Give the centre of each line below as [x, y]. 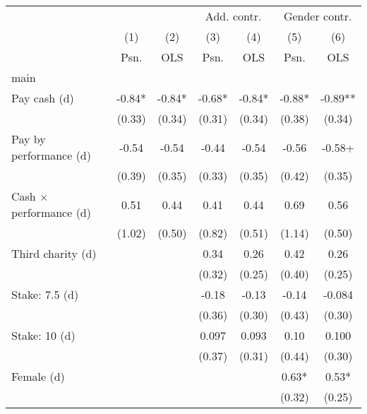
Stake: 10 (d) [43, 335]
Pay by [29, 139]
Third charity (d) [54, 253]
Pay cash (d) [43, 98]
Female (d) [38, 376]
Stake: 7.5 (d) [45, 294]
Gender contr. [318, 16]
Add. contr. [233, 16]
